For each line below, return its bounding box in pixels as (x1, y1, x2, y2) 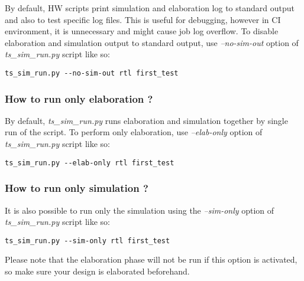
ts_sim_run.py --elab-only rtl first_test (5, 158, 174, 167)
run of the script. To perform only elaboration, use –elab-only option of (5, 126, 263, 138)
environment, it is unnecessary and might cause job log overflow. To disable (5, 25, 279, 37)
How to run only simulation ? (5, 181, 148, 195)
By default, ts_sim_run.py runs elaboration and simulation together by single (5, 114, 288, 126)
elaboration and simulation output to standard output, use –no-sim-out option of (5, 36, 299, 48)
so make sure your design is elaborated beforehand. (5, 264, 190, 277)
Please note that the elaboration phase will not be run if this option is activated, (5, 253, 297, 266)
